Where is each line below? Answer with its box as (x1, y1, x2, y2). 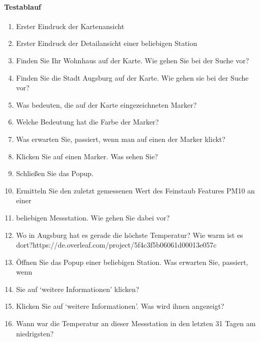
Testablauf (4, 1, 41, 12)
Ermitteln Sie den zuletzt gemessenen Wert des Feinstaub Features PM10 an (16, 185, 255, 196)
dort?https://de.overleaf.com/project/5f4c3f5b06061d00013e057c (16, 239, 217, 250)
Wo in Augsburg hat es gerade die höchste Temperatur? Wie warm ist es (16, 229, 243, 240)
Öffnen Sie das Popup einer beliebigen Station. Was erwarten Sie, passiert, (16, 256, 248, 267)
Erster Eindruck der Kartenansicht (16, 20, 125, 31)
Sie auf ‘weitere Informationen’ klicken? (16, 283, 139, 294)
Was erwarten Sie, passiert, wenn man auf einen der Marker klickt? (16, 133, 225, 144)
